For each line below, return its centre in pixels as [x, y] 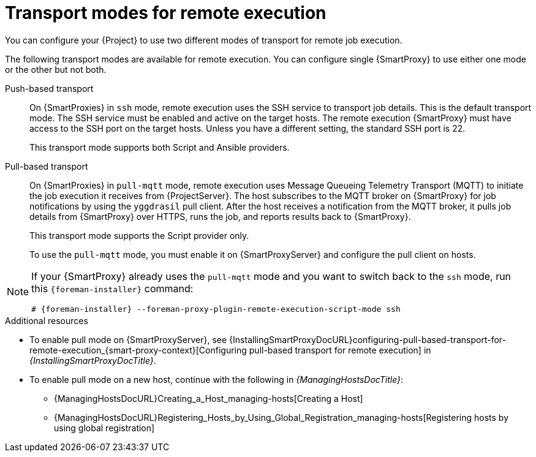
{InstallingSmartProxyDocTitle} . [93, 360]
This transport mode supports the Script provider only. [139, 235]
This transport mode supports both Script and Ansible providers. [160, 147]
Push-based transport [49, 88]
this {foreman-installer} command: [112, 288]
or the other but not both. [56, 69]
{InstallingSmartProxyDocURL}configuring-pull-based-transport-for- [368, 339]
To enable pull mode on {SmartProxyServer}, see [128, 339]
